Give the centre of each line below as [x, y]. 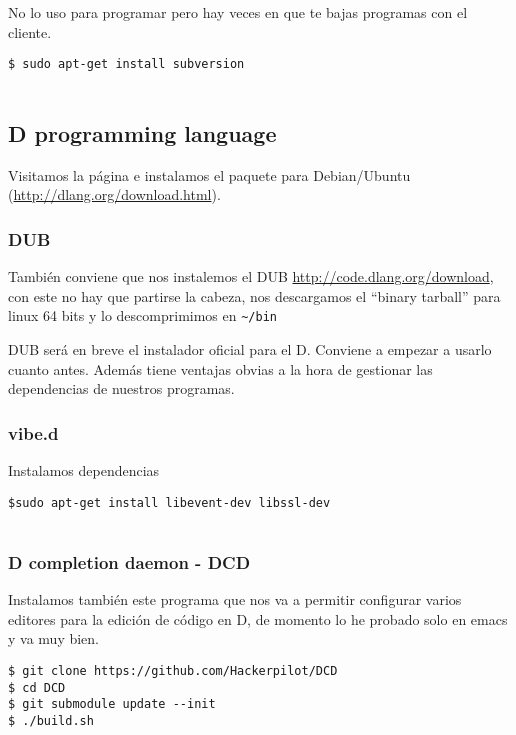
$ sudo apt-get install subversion [126, 64]
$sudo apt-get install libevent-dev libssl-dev [169, 502]
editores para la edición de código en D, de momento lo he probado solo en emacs [258, 618]
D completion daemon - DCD [129, 561]
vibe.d [33, 432]
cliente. [30, 31]
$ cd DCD [37, 687]
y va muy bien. [53, 638]
